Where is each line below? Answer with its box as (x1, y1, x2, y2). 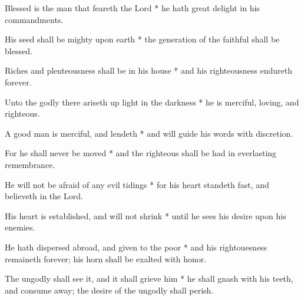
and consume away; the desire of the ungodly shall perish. (5, 283, 214, 296)
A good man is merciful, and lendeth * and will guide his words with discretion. (5, 127, 293, 139)
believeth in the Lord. (5, 190, 83, 202)
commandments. (5, 13, 64, 25)
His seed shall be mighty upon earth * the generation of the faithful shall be (5, 33, 280, 45)
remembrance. (5, 158, 55, 170)
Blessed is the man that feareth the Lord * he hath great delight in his (5, 2, 260, 14)
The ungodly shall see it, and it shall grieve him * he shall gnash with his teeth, (5, 272, 293, 285)
